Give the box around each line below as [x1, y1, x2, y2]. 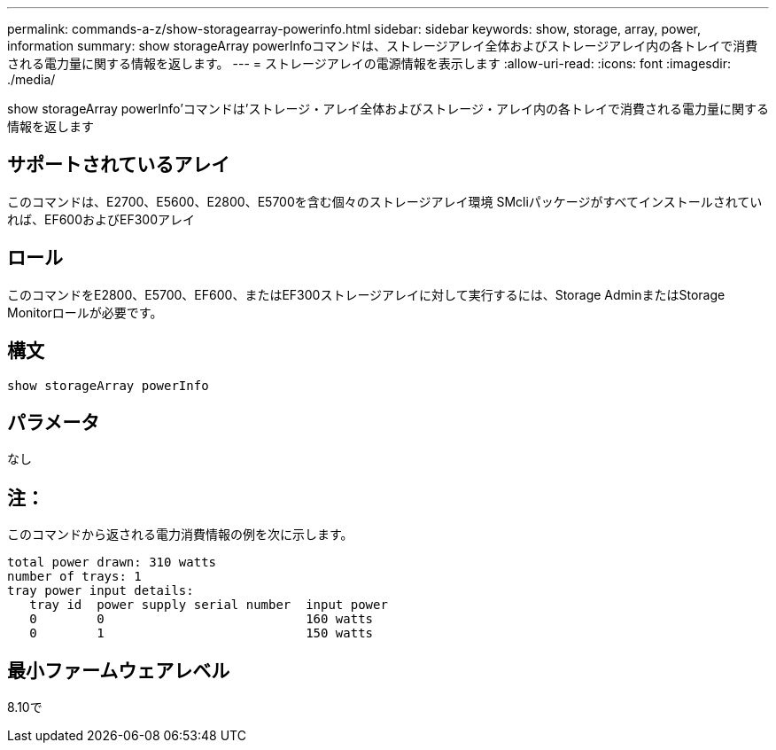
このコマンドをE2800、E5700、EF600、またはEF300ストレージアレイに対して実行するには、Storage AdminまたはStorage [7, 286, 726, 302]
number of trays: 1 [7, 569, 142, 584]
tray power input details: [7, 583, 194, 598]
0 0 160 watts [29, 612, 374, 627]
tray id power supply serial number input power [29, 598, 388, 613]
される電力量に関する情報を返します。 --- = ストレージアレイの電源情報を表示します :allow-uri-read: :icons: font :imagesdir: [7, 56, 731, 71]
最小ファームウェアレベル [7, 659, 230, 682]
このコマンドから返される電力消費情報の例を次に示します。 [7, 527, 353, 543]
